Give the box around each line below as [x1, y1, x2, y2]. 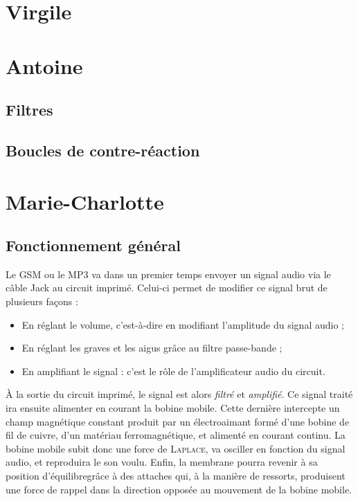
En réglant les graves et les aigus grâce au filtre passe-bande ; [21, 340, 283, 355]
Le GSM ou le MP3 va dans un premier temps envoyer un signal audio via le [6, 266, 331, 281]
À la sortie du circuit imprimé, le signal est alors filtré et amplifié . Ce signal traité [6, 387, 353, 401]
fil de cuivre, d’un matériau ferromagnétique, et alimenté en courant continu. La [6, 428, 346, 442]
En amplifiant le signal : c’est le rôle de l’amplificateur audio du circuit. [21, 363, 325, 378]
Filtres [6, 99, 53, 120]
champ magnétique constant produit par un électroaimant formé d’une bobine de [6, 414, 350, 428]
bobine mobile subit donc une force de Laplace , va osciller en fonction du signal [6, 441, 346, 455]
